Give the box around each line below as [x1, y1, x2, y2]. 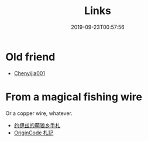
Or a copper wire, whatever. [5, 110, 73, 117]
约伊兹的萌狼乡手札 [13, 121, 61, 129]
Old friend [5, 50, 56, 63]
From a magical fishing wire [5, 90, 143, 103]
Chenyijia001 [13, 69, 45, 77]
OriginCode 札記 [13, 129, 54, 136]
